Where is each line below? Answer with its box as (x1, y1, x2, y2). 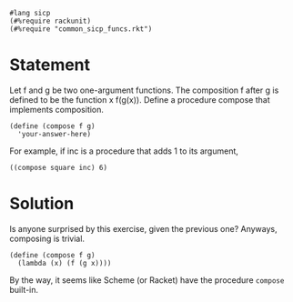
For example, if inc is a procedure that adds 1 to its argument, (9, 146, 239, 156)
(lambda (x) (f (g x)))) (17, 258, 112, 267)
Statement (9, 55, 91, 75)
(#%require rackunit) (9, 16, 92, 25)
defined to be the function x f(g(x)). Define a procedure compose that (9, 94, 270, 105)
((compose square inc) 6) (9, 163, 107, 172)
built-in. (9, 284, 39, 295)
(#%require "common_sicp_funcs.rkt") (9, 25, 153, 34)
